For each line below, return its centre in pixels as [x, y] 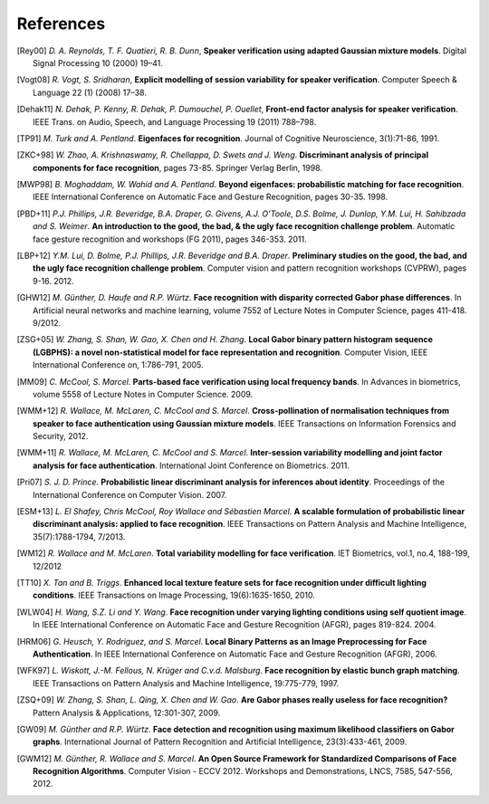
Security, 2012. [61, 436]
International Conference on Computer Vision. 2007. [130, 494]
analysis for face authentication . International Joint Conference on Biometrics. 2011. [192, 465]
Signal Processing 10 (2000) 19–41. [98, 62]
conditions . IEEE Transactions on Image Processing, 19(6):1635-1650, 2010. [174, 595]
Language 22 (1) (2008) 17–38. [90, 92]
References [61, 24]
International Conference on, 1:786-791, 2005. [118, 365]
